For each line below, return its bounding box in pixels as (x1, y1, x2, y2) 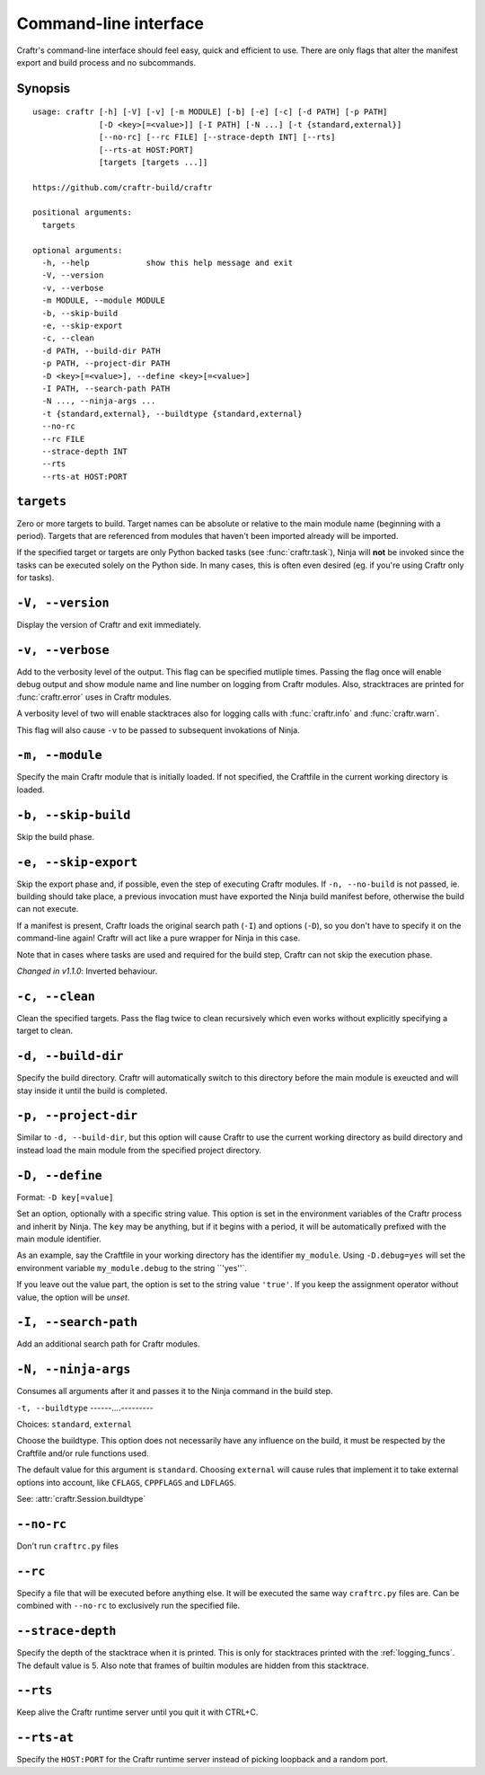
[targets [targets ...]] (99, 157, 208, 167)
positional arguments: (32, 208, 133, 217)
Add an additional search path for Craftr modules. (16, 1338, 200, 1349)
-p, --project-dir (16, 1108, 138, 1123)
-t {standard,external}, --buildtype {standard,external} (41, 409, 303, 419)
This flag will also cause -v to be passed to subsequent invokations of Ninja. (16, 724, 300, 736)
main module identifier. (16, 1233, 102, 1244)
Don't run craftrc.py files (16, 1541, 119, 1551)
